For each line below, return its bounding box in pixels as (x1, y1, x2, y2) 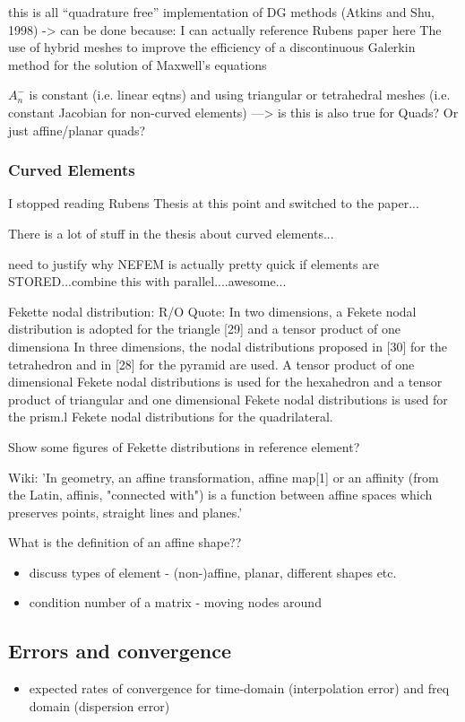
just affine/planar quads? (8, 120, 146, 139)
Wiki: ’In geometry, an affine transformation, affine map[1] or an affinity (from (8, 467, 439, 486)
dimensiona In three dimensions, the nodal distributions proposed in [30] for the (8, 336, 447, 355)
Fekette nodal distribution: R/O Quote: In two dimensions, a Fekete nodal (8, 301, 417, 320)
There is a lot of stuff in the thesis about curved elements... (8, 223, 334, 242)
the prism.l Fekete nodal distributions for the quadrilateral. (8, 407, 333, 426)
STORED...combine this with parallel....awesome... (8, 272, 287, 291)
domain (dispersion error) (29, 696, 170, 715)
